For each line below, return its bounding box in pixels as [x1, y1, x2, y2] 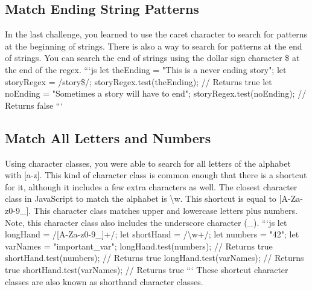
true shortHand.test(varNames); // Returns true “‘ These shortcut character [5, 263, 288, 275]
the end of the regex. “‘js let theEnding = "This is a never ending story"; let [5, 63, 287, 76]
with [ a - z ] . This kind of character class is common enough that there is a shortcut [5, 169, 307, 181]
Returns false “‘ [5, 98, 63, 111]
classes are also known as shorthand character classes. [5, 275, 203, 288]
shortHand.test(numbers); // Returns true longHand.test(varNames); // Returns [5, 251, 304, 264]
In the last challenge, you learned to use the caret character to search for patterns [5, 28, 308, 40]
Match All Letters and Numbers [5, 128, 211, 147]
